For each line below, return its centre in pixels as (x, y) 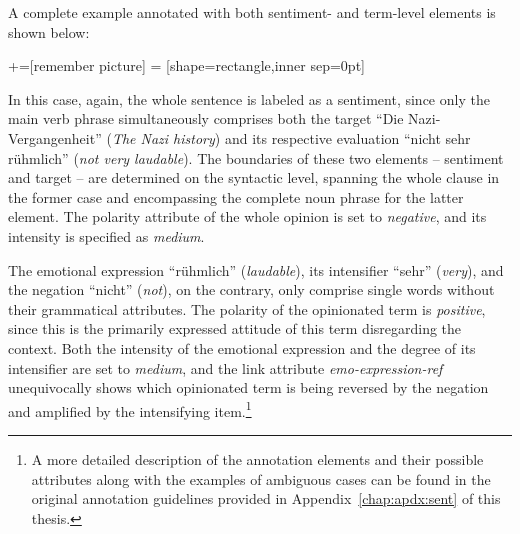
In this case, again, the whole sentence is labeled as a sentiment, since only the (249, 98)
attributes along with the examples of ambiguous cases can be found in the (261, 478)
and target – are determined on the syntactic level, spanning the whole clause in (254, 177)
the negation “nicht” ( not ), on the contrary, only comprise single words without (251, 289)
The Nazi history (163, 137)
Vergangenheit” (55, 137)
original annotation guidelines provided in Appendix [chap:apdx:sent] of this (266, 498)
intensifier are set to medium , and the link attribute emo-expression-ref (225, 367)
